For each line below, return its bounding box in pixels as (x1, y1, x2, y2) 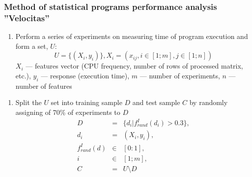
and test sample (132, 97, 180, 107)
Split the (15, 97, 42, 107)
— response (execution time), (41, 70, 130, 80)
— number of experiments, (140, 70, 220, 80)
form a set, (15, 40, 48, 51)
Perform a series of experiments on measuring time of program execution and (15, 31, 248, 41)
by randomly (189, 97, 228, 107)
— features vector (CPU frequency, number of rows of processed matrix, (26, 61, 243, 71)
